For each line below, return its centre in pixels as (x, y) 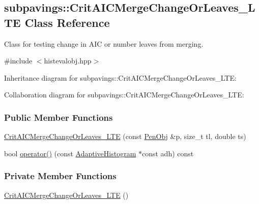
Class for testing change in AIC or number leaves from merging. (104, 43)
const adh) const (168, 153)
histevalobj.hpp (68, 61)
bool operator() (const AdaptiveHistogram (70, 153)
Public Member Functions (59, 117)
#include (18, 61)
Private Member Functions (60, 176)
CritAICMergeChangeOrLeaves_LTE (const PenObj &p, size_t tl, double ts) (125, 136)
